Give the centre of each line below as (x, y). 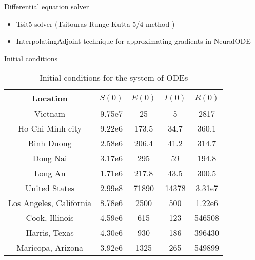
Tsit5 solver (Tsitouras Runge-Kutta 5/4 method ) (95, 23)
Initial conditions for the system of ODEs (114, 78)
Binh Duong (50, 143)
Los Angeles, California (50, 203)
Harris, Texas (50, 233)
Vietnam (50, 114)
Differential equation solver (47, 6)
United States (50, 188)
